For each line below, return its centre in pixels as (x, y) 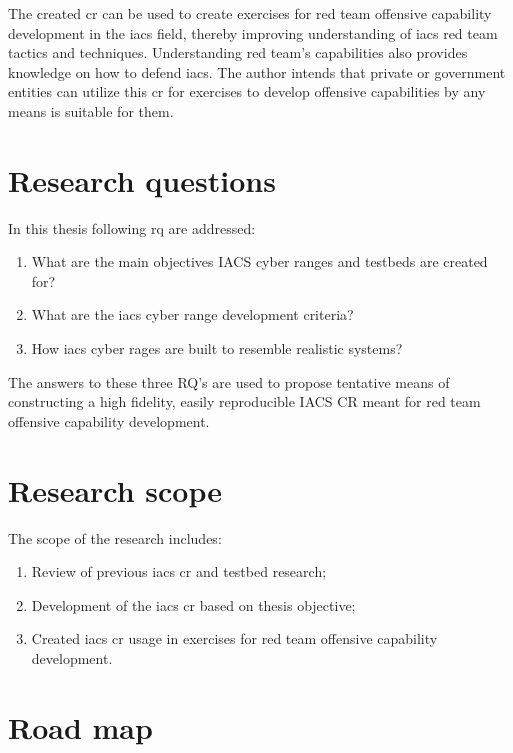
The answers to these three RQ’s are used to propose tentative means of (229, 381)
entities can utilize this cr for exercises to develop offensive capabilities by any (247, 91)
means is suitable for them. (91, 110)
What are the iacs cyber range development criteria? (192, 314)
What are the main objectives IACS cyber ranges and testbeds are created (259, 261)
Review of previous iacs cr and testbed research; (179, 571)
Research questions (142, 179)
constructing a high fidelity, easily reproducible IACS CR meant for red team (244, 401)
